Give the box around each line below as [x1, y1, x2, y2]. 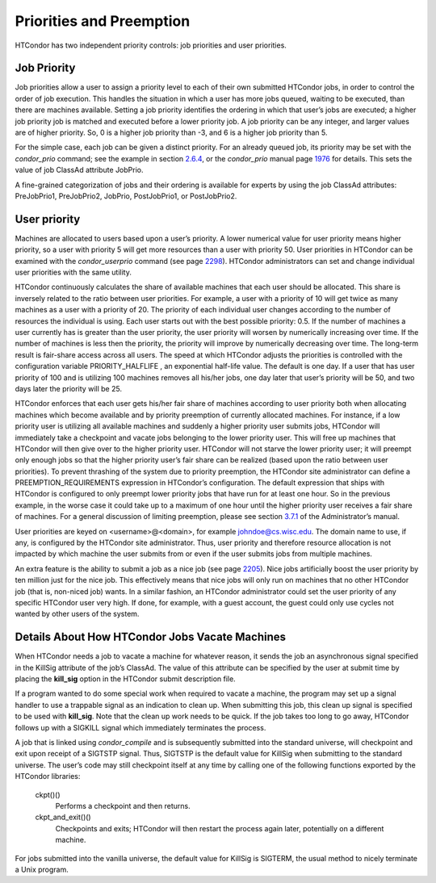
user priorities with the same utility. [15, 267, 132, 278]
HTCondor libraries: [15, 772, 81, 781]
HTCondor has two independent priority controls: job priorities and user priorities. [15, 40, 287, 50]
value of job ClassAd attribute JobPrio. [15, 165, 145, 175]
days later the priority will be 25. [15, 383, 123, 393]
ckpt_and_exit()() [35, 812, 92, 822]
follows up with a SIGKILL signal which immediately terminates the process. [15, 722, 266, 732]
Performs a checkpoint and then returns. [55, 801, 191, 810]
